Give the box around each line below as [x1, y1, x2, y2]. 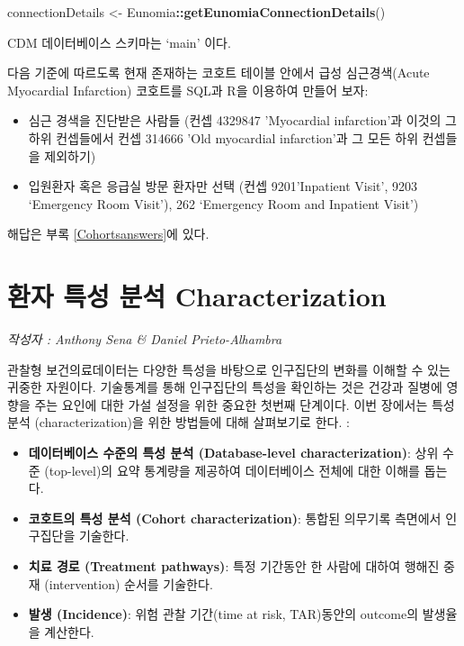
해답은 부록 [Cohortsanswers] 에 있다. [7, 224, 210, 243]
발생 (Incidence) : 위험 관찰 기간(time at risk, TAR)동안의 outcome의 [28, 605, 419, 623]
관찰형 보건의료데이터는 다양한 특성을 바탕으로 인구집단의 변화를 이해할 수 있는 [7, 359, 451, 378]
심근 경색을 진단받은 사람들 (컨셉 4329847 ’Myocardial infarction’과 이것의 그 [28, 111, 457, 130]
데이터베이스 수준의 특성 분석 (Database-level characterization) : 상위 [28, 443, 439, 462]
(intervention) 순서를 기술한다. [44, 574, 213, 593]
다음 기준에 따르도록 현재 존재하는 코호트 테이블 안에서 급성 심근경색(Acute [7, 63, 430, 82]
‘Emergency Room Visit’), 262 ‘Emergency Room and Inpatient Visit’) [28, 194, 419, 213]
